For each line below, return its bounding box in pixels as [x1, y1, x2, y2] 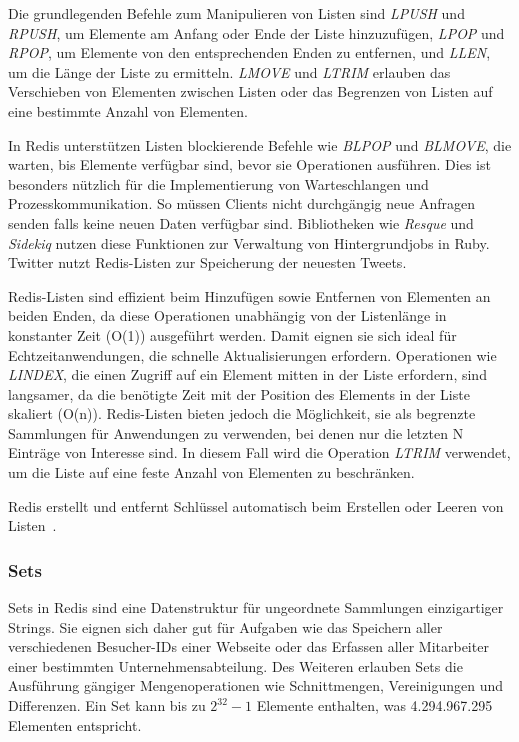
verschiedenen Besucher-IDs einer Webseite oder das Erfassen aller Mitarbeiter [8, 636, 489, 657]
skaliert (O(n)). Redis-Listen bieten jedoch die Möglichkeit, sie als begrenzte [8, 403, 476, 424]
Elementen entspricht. [8, 714, 142, 735]
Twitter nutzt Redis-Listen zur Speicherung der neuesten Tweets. [8, 252, 407, 273]
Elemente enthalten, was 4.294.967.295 [256, 695, 493, 716]
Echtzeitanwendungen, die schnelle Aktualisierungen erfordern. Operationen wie [8, 344, 497, 365]
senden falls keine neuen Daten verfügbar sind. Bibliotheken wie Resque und [8, 212, 474, 233]
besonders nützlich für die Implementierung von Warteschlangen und [8, 173, 429, 194]
